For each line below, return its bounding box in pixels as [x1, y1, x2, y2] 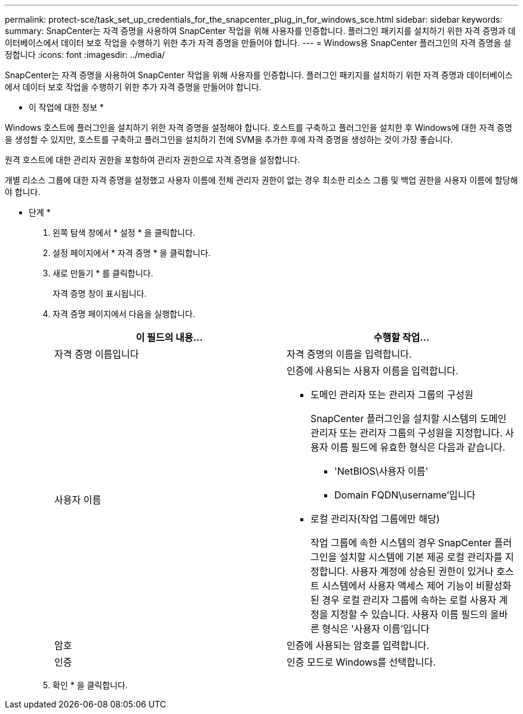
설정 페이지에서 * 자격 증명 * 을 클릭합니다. [53, 248, 211, 258]
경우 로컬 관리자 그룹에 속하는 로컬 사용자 [322, 594, 497, 606]
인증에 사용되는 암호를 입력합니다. [287, 639, 429, 651]
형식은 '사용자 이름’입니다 [322, 623, 430, 635]
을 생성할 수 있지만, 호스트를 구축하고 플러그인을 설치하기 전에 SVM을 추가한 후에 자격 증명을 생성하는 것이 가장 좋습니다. [5, 134, 453, 144]
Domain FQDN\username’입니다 [334, 489, 476, 501]
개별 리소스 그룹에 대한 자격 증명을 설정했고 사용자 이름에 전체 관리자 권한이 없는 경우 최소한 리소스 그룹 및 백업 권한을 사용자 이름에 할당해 [5, 175, 518, 185]
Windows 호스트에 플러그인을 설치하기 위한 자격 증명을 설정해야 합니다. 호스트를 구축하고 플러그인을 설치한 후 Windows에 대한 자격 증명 [5, 122, 512, 133]
